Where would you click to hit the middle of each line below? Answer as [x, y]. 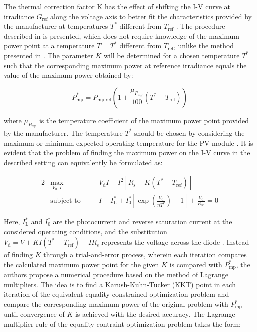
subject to [66, 201]
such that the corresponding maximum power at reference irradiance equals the [125, 65]
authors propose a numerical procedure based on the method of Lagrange [116, 274]
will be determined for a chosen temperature [171, 55]
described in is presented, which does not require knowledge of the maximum [122, 36]
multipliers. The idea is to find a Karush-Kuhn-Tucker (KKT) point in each [120, 284]
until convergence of [34, 314]
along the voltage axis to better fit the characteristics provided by [151, 16]
